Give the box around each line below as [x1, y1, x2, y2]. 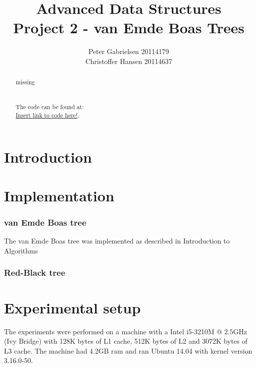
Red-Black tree [4, 266, 65, 279]
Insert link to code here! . [15, 111, 79, 119]
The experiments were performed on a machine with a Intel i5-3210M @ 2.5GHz [4, 326, 247, 336]
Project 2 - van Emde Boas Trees [13, 17, 245, 38]
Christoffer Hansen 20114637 [85, 56, 172, 66]
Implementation [4, 185, 114, 205]
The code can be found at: [15, 103, 84, 111]
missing [15, 78, 35, 86]
